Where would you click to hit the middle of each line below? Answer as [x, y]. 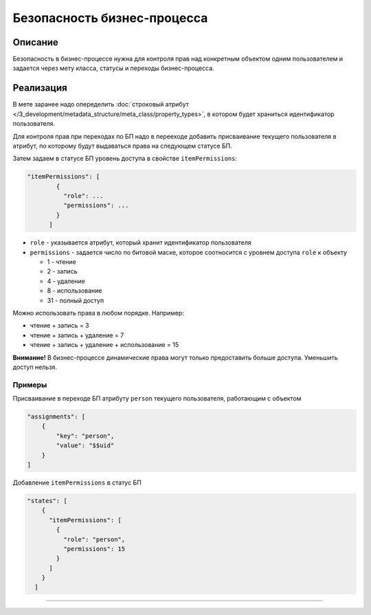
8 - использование [75, 291]
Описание [35, 42]
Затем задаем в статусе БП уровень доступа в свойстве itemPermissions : [125, 159]
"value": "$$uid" [85, 446]
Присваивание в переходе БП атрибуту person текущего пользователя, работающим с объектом [157, 399]
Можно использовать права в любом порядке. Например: [99, 313]
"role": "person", [94, 539]
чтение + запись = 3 [59, 326]
